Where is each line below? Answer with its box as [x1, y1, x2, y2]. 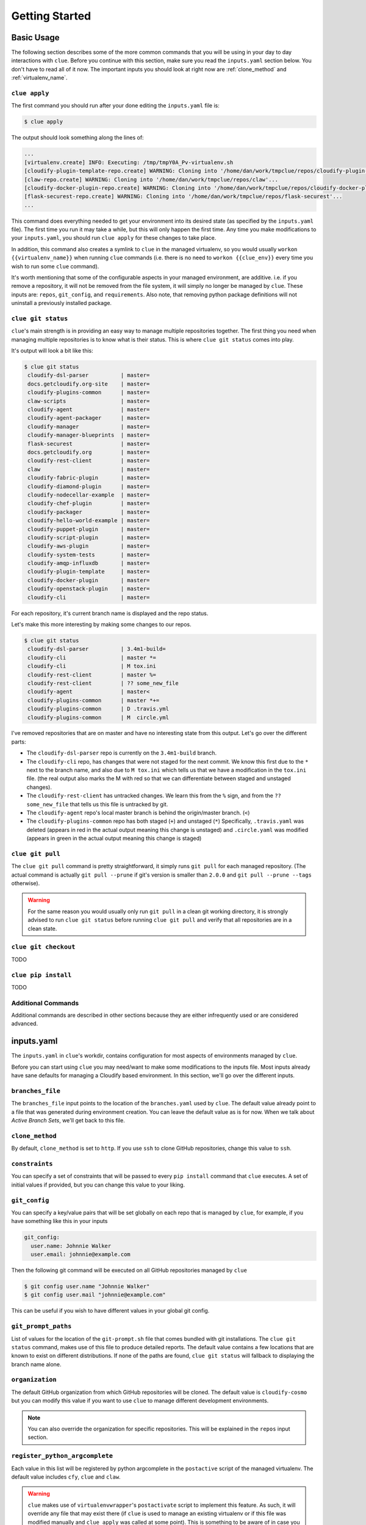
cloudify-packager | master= [27, 508, 150, 515]
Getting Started [11, 9, 91, 23]
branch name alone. [11, 1360, 62, 1368]
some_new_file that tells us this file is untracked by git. [26, 800, 168, 808]
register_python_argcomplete [11, 1452, 113, 1460]
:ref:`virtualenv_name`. [11, 74, 68, 82]
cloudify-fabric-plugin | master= [27, 475, 150, 481]
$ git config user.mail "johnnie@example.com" [24, 1291, 166, 1299]
